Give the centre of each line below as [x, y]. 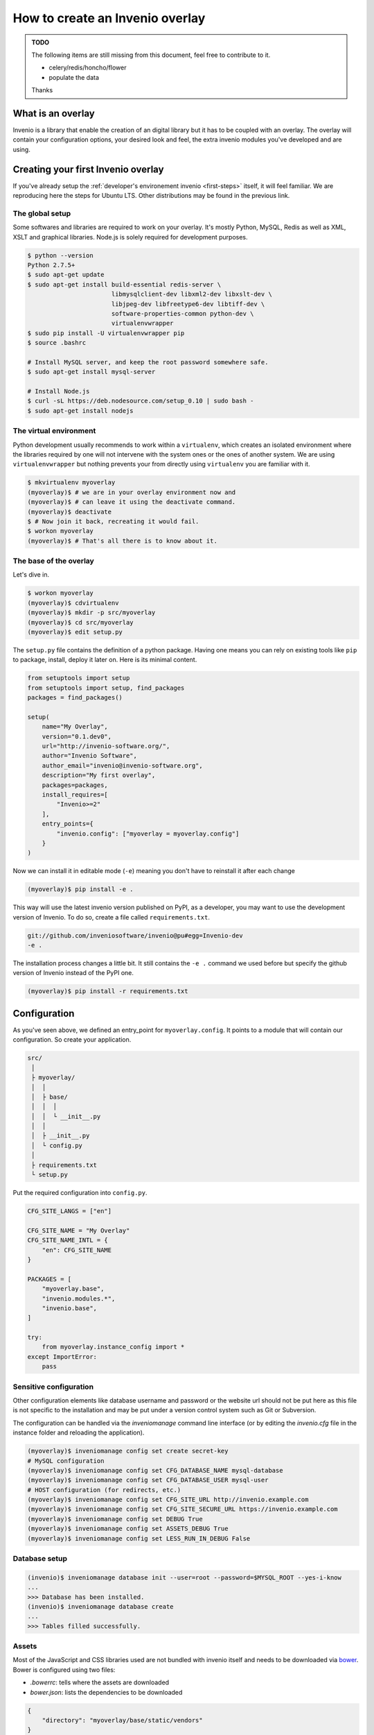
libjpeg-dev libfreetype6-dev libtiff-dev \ [188, 304]
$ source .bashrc [57, 343]
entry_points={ [68, 824]
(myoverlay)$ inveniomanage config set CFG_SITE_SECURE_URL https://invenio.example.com [183, 1509]
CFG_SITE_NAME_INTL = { [68, 1240]
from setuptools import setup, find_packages [106, 688]
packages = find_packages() [75, 698]
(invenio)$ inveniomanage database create [100, 1606]
